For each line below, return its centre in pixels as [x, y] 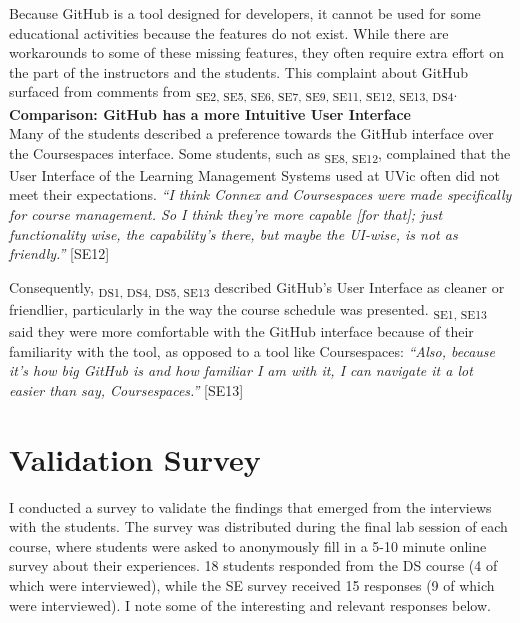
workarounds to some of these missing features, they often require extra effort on [256, 52]
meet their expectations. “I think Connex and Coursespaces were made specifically [260, 194]
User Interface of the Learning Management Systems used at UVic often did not [254, 174]
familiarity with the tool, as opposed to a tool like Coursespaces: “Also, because [252, 350]
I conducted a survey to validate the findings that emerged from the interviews [250, 506]
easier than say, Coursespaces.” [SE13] [126, 389]
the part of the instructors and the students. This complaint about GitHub [239, 71]
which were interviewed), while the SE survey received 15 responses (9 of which [252, 584]
